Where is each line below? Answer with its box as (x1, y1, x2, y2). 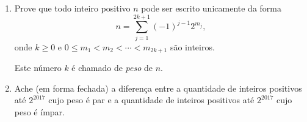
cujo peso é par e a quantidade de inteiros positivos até (48, 93, 255, 106)
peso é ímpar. (14, 105, 65, 118)
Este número (14, 61, 62, 74)
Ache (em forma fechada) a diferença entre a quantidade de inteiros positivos (14, 81, 302, 94)
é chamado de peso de (71, 61, 153, 74)
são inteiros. (170, 40, 215, 53)
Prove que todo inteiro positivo (14, 2, 131, 14)
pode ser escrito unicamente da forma (141, 2, 281, 14)
